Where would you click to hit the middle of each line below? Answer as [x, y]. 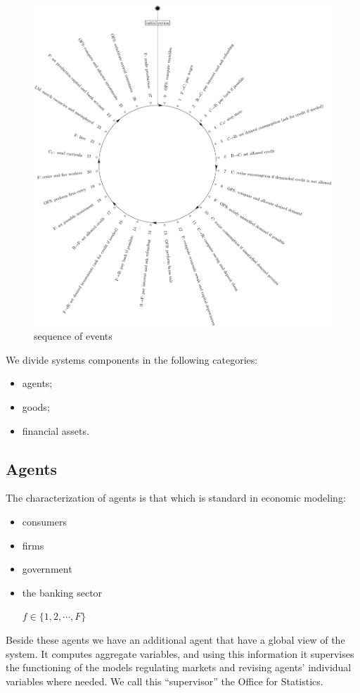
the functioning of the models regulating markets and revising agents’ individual [179, 667]
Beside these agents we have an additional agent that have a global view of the [175, 639]
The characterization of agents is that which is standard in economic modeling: [176, 498]
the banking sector [62, 592]
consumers [44, 521]
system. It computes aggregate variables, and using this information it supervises [180, 653]
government [47, 569]
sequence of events [73, 336]
